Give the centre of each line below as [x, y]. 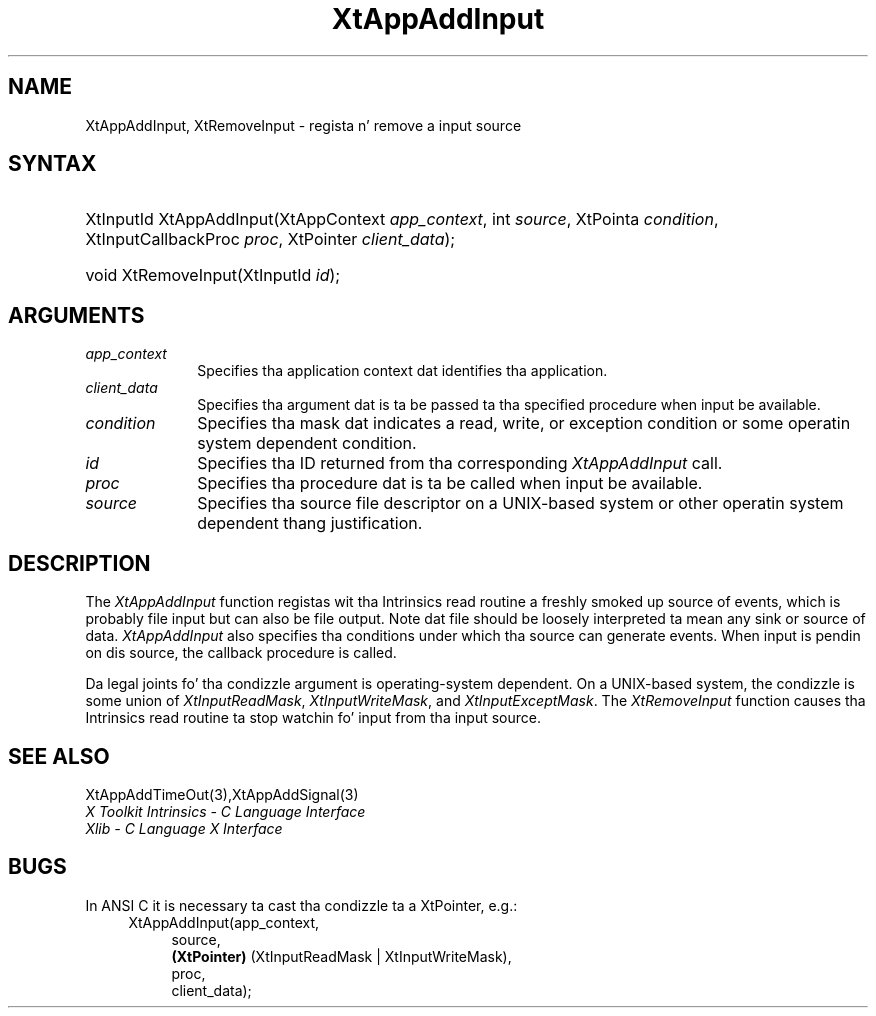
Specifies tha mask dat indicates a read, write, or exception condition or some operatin [524, 423]
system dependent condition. [307, 443]
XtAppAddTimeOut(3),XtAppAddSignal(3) [222, 794]
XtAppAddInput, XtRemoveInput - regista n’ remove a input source [303, 125]
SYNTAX [52, 164]
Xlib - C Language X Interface [184, 828]
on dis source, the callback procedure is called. [241, 653]
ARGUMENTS [76, 315]
